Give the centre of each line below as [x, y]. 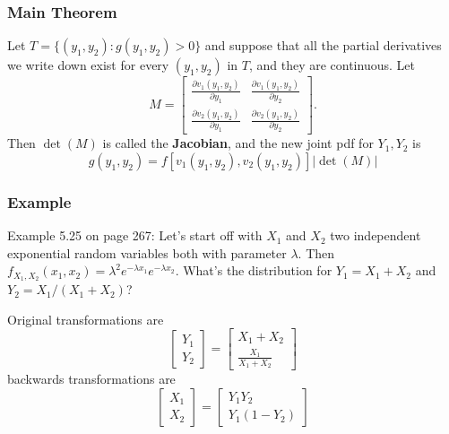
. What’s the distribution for [254, 270]
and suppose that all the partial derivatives [323, 45]
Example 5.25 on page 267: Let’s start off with [135, 235]
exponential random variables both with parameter [147, 252]
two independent [376, 235]
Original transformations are [86, 319]
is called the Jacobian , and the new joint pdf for [238, 143]
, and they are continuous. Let [332, 65]
